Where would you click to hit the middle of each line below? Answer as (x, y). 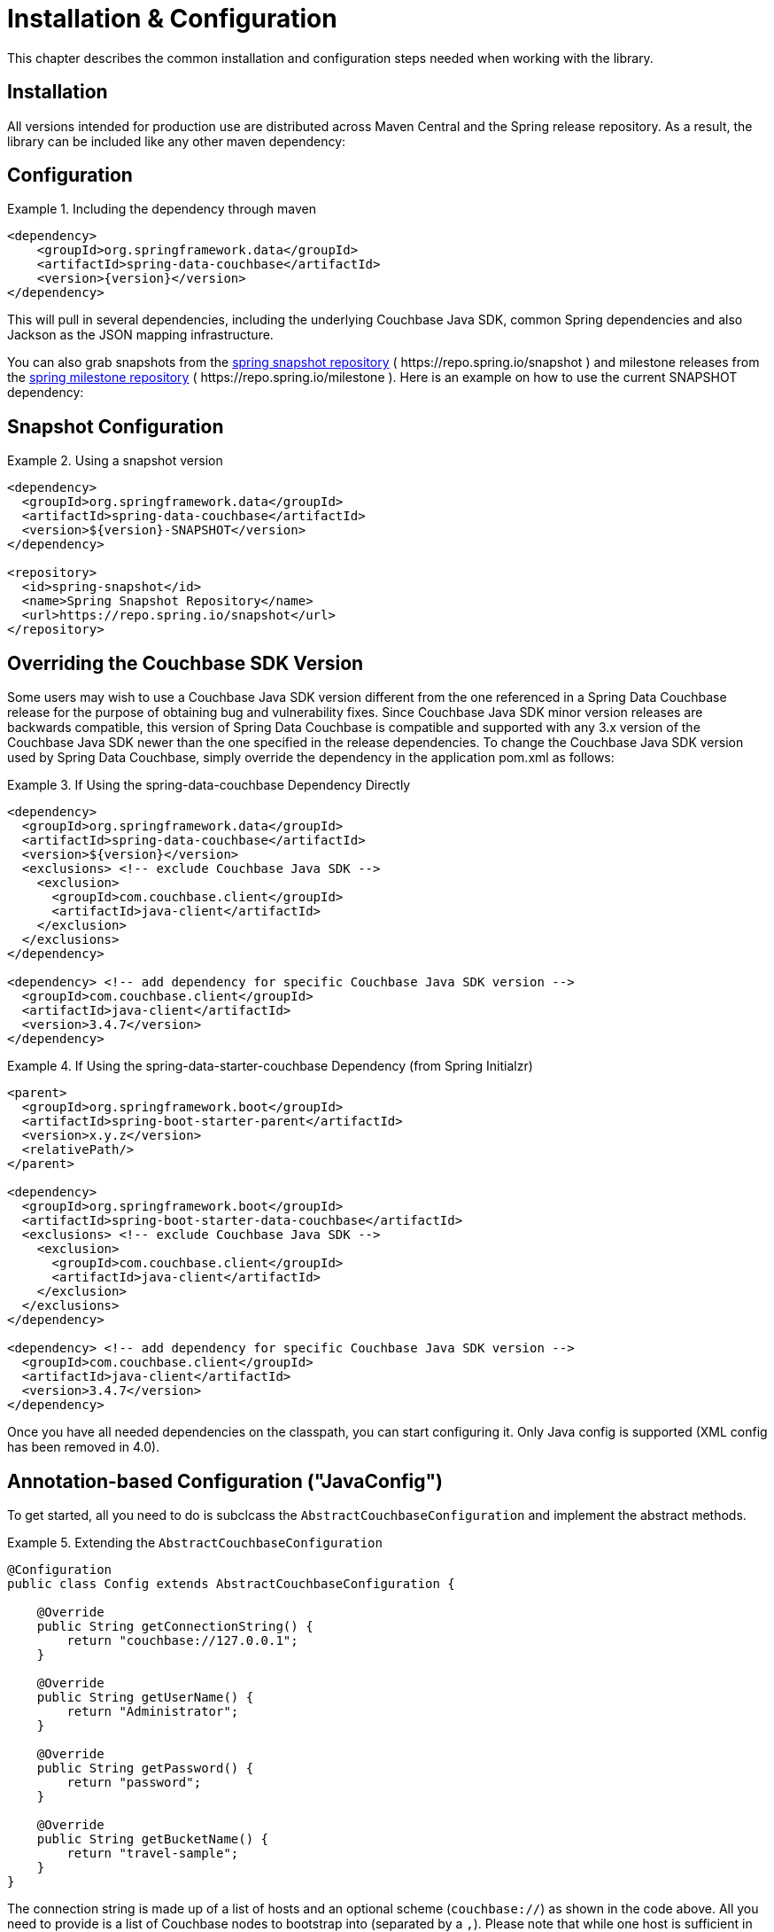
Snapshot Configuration (116, 426)
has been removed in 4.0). (84, 1447)
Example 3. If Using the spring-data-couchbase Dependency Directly (209, 785)
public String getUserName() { (145, 1697)
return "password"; (134, 1782)
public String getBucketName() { (153, 1839)
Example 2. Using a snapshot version (115, 461)
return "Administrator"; (153, 1711)
